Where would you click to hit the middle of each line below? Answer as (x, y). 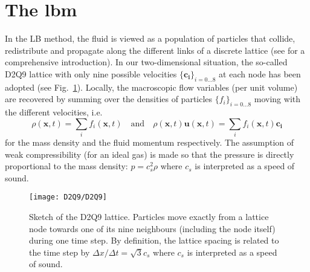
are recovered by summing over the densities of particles (109, 99)
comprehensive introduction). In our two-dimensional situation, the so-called (146, 62)
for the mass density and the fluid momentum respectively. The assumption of (150, 142)
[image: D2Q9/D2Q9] (68, 197)
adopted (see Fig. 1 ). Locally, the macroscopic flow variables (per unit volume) (151, 87)
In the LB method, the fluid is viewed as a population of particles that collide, (150, 38)
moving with (277, 99)
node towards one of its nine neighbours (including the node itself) (152, 228)
